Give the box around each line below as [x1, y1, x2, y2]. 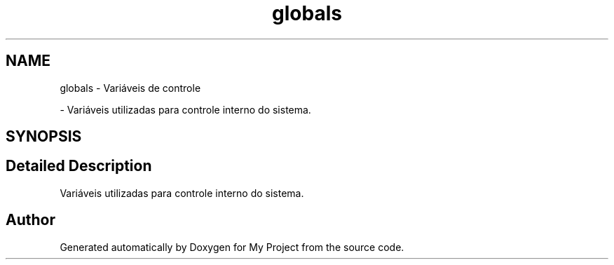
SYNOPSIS [6, 128, 82, 146]
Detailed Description [6, 157, 152, 175]
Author [6, 211, 55, 229]
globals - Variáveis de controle [60, 81, 201, 94]
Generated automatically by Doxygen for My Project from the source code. [60, 240, 404, 253]
